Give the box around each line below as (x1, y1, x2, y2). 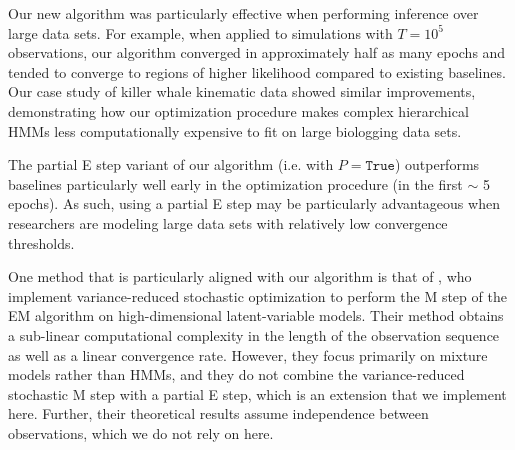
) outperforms (394, 154, 480, 175)
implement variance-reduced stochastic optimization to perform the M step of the (8, 285, 507, 306)
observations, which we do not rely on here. (8, 422, 274, 443)
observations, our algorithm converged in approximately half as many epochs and (8, 42, 506, 63)
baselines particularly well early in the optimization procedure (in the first (8, 173, 463, 194)
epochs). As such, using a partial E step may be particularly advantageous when (8, 193, 500, 214)
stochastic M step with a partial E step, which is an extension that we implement (8, 383, 507, 404)
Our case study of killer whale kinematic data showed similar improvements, (8, 81, 476, 102)
